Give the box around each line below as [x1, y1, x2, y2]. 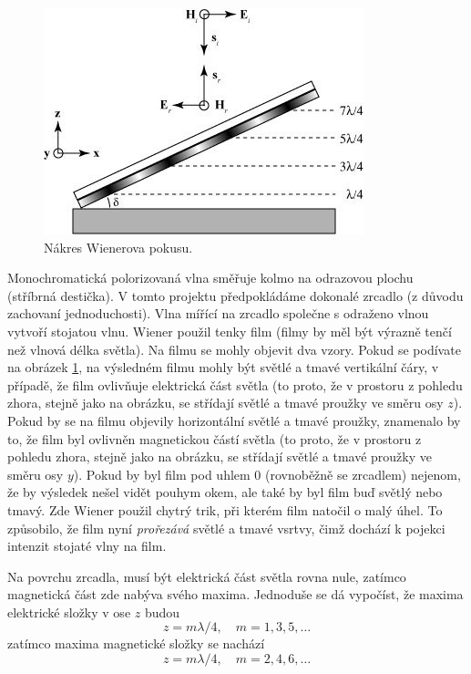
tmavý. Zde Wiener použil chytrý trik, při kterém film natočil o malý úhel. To [7, 500, 443, 519]
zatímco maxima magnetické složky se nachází [7, 634, 265, 653]
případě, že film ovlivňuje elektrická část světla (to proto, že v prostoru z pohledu [7, 375, 463, 394]
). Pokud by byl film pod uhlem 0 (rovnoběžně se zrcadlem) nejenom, [73, 464, 461, 483]
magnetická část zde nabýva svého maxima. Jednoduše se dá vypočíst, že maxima [7, 585, 464, 604]
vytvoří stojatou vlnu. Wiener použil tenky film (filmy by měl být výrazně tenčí [7, 321, 452, 340]
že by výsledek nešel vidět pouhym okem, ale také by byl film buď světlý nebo [7, 482, 443, 502]
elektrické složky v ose [7, 602, 131, 621]
